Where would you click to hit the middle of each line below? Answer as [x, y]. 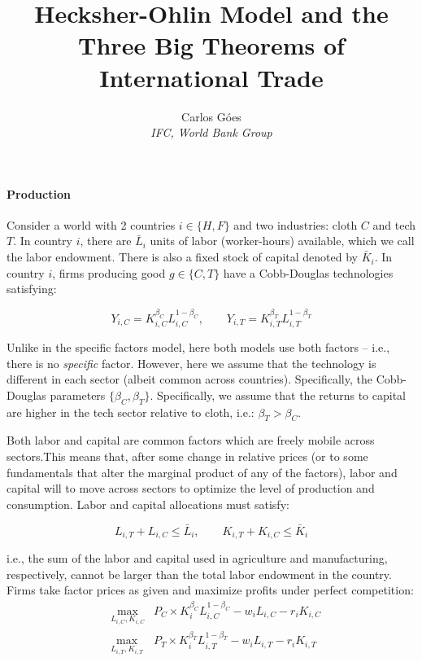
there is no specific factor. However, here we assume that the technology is [191, 363]
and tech [394, 224]
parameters [78, 395]
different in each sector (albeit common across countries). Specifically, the [189, 379]
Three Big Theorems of [211, 45]
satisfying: [32, 289]
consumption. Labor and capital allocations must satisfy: [148, 504]
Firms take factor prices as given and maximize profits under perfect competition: [210, 590]
